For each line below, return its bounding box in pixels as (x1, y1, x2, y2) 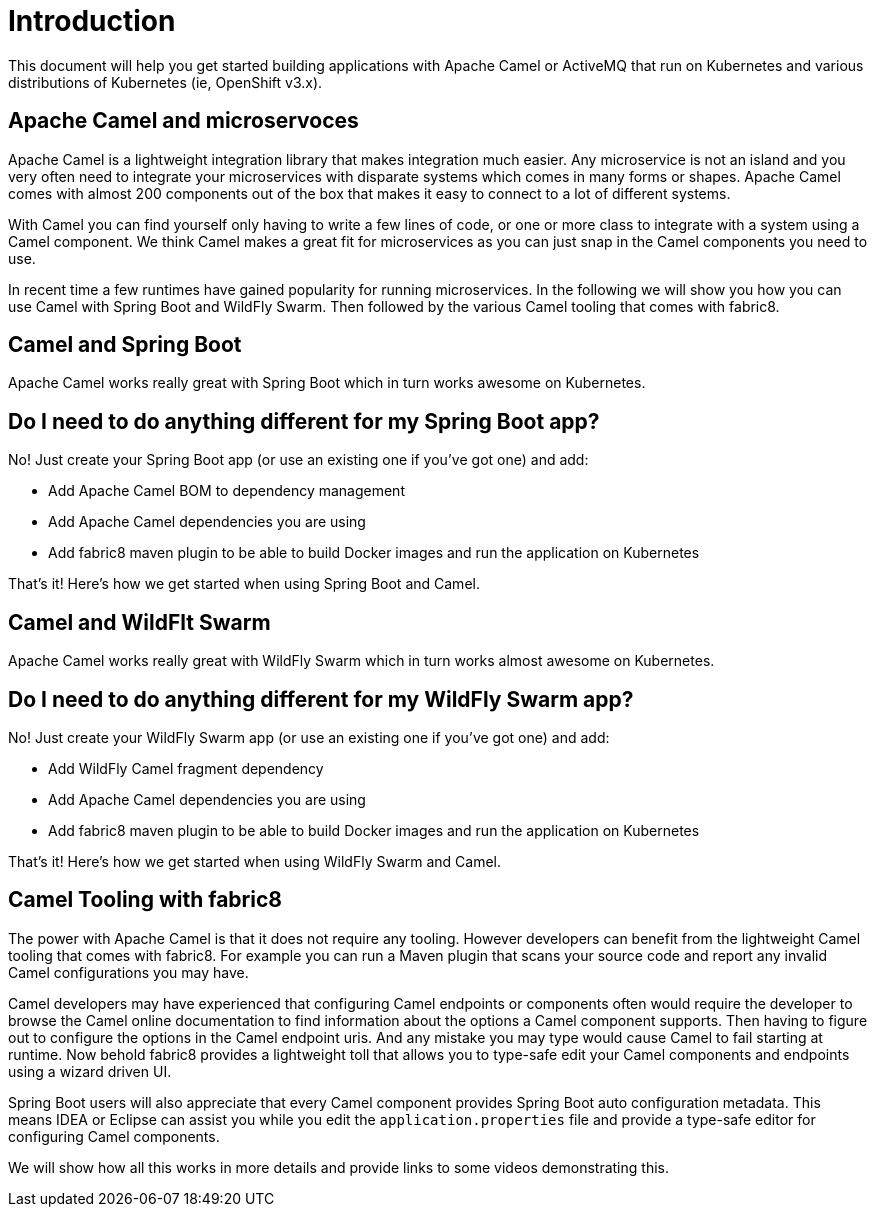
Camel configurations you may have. (8, 963, 249, 981)
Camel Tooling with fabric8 (8, 887, 282, 913)
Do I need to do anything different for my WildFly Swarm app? (8, 686, 634, 712)
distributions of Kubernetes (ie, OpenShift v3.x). (8, 73, 323, 91)
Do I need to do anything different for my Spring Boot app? (8, 408, 600, 434)
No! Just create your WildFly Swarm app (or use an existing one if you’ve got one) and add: (8, 728, 610, 746)
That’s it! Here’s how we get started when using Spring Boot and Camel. (8, 575, 480, 593)
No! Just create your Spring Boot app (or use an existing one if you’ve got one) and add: (8, 451, 589, 469)
